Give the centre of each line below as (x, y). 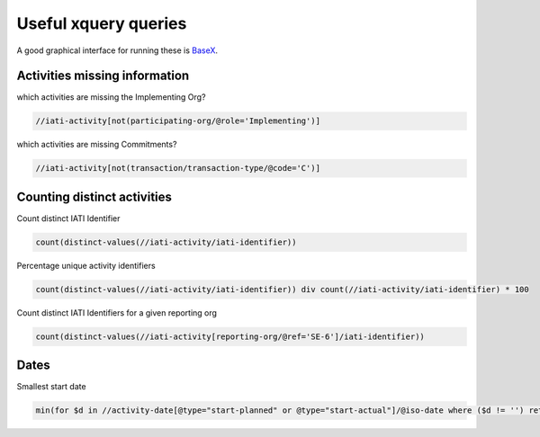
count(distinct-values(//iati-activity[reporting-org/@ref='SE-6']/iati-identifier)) (230, 336)
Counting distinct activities (94, 196)
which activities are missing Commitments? (97, 145)
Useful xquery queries (102, 23)
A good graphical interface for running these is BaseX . (117, 50)
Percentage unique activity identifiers (86, 265)
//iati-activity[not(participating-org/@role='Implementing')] (178, 121)
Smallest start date (51, 387)
